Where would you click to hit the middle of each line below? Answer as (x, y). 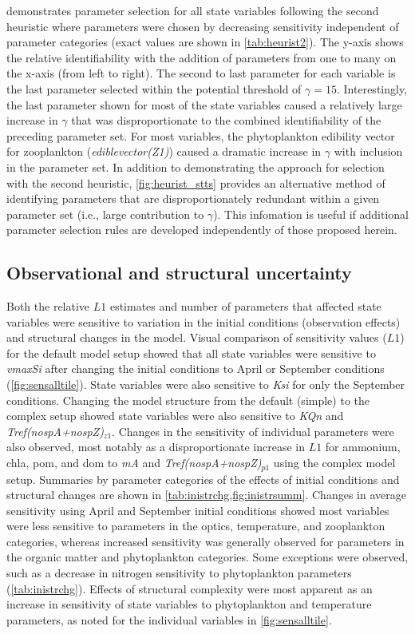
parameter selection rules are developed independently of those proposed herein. (202, 230)
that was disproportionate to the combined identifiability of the (226, 120)
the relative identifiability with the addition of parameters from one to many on (202, 57)
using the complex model (334, 463)
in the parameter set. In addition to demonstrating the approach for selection (196, 166)
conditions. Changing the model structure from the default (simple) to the (188, 400)
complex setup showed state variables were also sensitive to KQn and (175, 416)
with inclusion (368, 151)
